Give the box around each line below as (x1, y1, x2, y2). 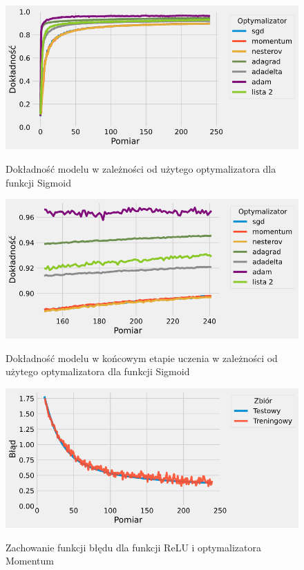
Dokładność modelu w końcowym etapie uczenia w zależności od (6, 350, 278, 365)
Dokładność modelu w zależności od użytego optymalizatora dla (6, 162, 276, 176)
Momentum (6, 553, 54, 568)
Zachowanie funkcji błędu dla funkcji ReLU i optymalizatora (6, 540, 261, 554)
